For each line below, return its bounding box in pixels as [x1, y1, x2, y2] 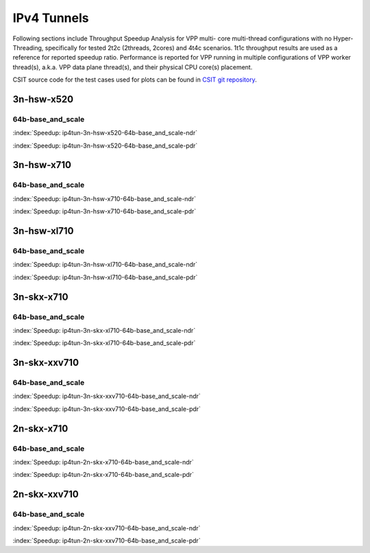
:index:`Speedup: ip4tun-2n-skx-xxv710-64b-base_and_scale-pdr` [12, 536, 201, 545]
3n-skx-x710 [12, 291, 69, 303]
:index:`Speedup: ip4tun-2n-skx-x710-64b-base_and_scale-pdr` [12, 471, 195, 479]
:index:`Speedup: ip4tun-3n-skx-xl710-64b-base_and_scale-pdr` [12, 339, 196, 347]
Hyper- [333, 34, 354, 43]
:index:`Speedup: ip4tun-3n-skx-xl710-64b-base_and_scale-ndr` [12, 326, 196, 334]
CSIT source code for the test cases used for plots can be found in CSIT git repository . [12, 75, 257, 84]
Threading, [12, 43, 44, 51]
